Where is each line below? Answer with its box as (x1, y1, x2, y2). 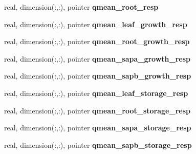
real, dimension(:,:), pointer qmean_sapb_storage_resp (4, 139, 192, 150)
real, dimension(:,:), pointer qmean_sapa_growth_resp (4, 53, 191, 64)
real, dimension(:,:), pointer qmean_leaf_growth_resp (4, 18, 187, 29)
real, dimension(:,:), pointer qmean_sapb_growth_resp (4, 70, 191, 81)
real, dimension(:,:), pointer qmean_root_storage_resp (4, 105, 190, 115)
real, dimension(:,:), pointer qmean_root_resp (4, 2, 159, 12)
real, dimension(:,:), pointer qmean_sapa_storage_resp (4, 122, 191, 133)
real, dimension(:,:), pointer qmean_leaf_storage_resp (4, 87, 188, 98)
